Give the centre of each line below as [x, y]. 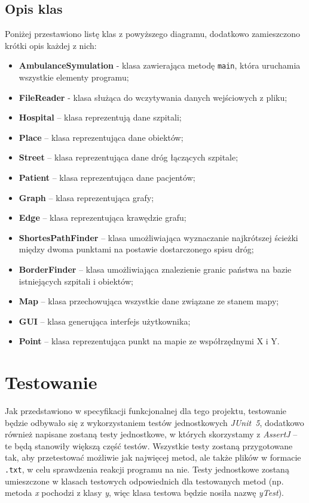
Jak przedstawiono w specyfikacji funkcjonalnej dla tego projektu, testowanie [146, 411]
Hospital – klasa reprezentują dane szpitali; [100, 117]
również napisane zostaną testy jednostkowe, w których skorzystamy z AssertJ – [151, 434]
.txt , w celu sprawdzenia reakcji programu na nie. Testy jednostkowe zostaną [147, 469]
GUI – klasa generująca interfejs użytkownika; [105, 321]
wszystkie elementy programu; [74, 77]
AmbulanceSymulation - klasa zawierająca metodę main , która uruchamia [160, 65]
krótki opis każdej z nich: [51, 45]
